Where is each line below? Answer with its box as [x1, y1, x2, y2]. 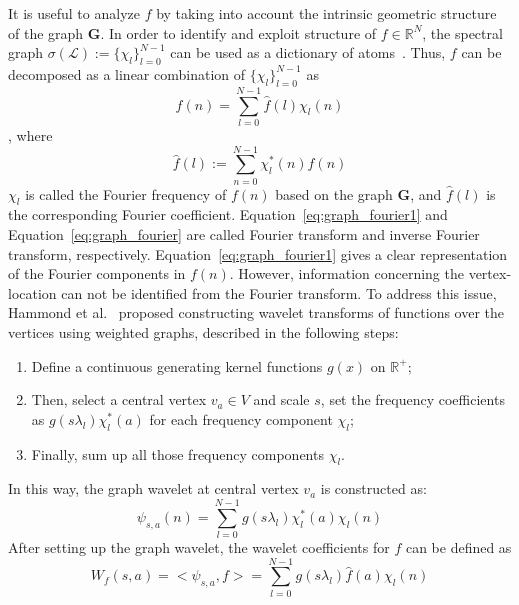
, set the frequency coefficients [320, 389, 505, 410]
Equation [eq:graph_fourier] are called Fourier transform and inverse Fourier [8, 224, 480, 245]
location [8, 282, 57, 303]
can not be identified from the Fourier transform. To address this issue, [61, 282, 497, 303]
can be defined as [405, 537, 512, 558]
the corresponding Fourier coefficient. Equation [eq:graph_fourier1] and [8, 204, 448, 225]
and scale [253, 389, 310, 410]
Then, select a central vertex [31, 389, 207, 410]
